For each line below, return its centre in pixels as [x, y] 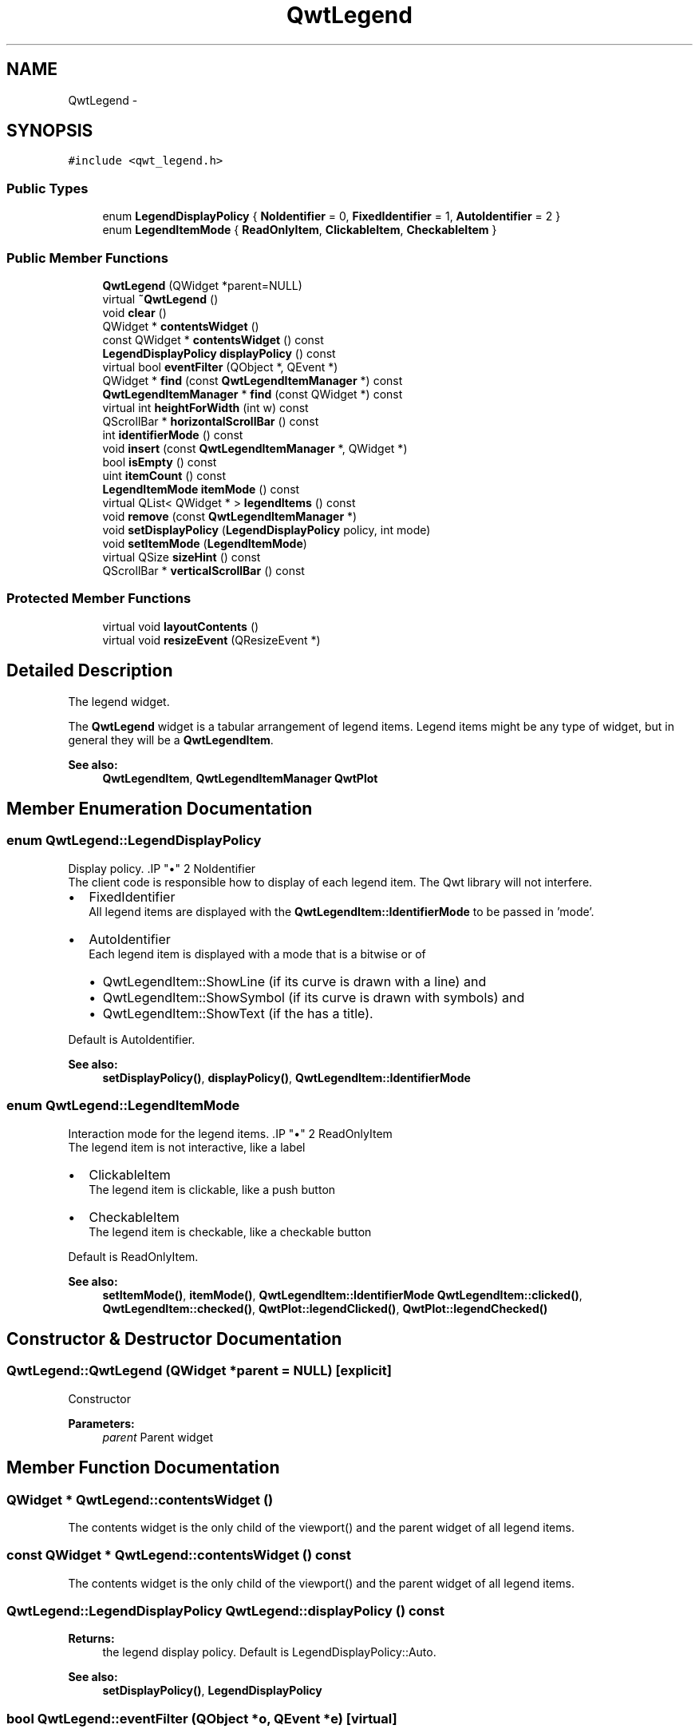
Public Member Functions [87, 258]
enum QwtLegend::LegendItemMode [123, 1106]
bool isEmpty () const [160, 462]
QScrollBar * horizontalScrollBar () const [211, 421]
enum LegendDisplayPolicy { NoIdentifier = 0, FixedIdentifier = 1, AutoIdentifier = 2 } [332, 216]
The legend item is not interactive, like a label [187, 1147]
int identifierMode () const [173, 434]
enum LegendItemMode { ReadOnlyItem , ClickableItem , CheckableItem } [300, 230]
